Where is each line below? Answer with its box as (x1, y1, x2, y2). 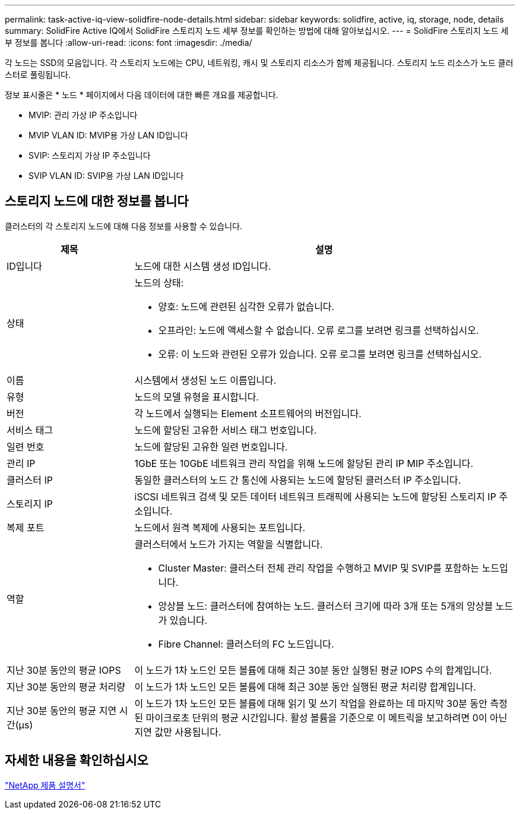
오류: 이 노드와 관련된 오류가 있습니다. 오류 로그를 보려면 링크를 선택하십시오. (158, 348, 482, 360)
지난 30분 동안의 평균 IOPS (7, 664, 121, 676)
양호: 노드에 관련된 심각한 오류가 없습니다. (158, 300, 335, 313)
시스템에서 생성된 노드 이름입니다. (134, 374, 277, 386)
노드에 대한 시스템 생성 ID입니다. (134, 260, 271, 272)
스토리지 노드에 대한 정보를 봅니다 (5, 194, 189, 209)
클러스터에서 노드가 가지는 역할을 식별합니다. (134, 538, 323, 550)
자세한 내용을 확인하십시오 (5, 753, 148, 768)
